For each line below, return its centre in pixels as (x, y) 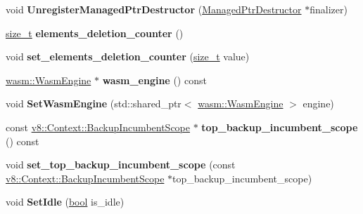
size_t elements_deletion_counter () (95, 33)
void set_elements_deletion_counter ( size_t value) (128, 56)
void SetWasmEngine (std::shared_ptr (94, 103)
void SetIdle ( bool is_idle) (65, 202)
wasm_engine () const (154, 80)
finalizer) (329, 9)
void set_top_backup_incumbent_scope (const (121, 165)
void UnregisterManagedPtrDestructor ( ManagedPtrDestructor (154, 9)
